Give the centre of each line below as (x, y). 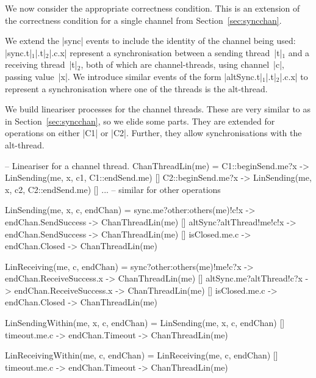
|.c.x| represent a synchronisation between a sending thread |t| (166, 52)
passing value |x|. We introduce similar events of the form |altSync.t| (134, 76)
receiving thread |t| (41, 64)
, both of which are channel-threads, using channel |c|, (182, 64)
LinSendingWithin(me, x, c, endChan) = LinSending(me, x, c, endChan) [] (145, 323)
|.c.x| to (294, 76)
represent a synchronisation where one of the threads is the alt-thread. (136, 88)
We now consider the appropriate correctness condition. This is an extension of (153, 8)
